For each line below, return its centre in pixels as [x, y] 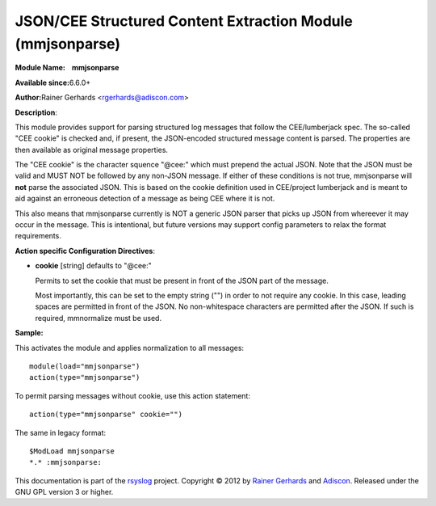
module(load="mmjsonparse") [85, 366]
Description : [36, 112]
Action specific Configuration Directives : [85, 251]
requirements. [38, 236]
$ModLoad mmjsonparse [72, 451]
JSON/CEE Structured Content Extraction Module [184, 21]
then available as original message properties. [92, 150]
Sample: [29, 333]
